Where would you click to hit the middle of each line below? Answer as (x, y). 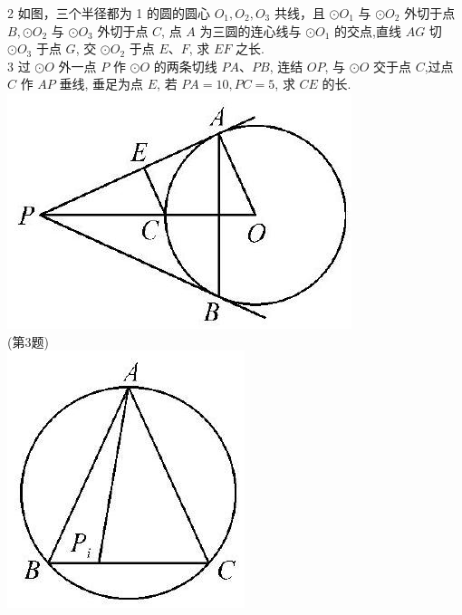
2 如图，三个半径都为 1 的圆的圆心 (109, 13)
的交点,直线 (368, 30)
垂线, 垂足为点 (101, 84)
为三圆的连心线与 (250, 30)
